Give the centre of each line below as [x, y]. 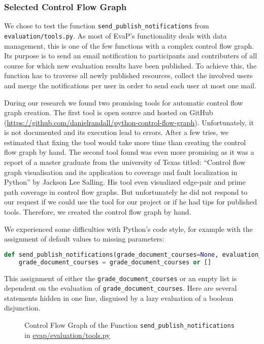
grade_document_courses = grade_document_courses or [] [115, 262]
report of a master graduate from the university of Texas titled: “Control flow [125, 162]
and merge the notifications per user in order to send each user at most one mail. [130, 85]
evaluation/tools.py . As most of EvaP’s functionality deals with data [115, 35]
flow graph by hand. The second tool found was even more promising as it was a [129, 152]
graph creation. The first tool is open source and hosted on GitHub [109, 112]
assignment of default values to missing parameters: [84, 239]
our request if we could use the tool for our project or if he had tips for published [131, 202]
